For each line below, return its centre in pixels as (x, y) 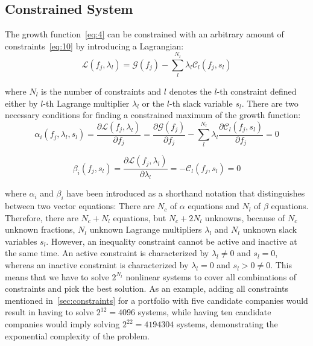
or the (153, 103)
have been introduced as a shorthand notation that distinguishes (186, 193)
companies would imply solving (62, 324)
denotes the (190, 91)
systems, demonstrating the (227, 324)
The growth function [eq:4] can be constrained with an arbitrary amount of (144, 34)
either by (21, 103)
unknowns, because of (245, 217)
